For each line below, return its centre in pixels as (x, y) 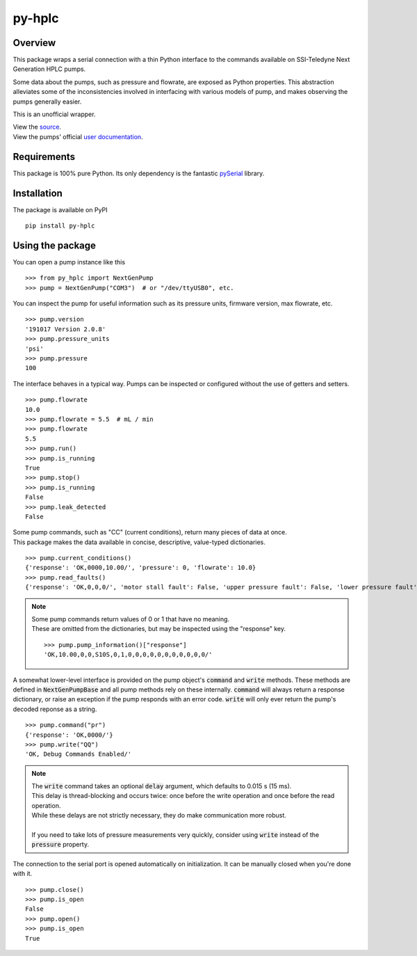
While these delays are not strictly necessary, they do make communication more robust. (159, 815)
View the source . (37, 127)
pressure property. (60, 845)
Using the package (55, 245)
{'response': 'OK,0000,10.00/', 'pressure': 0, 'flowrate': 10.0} (141, 568)
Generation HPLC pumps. (49, 69)
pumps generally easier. (47, 102)
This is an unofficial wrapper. (54, 114)
